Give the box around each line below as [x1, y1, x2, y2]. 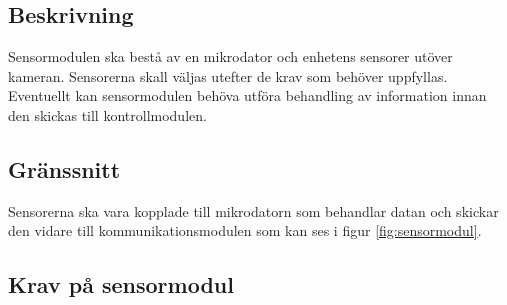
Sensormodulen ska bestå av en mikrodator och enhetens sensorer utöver [8, 46, 453, 67]
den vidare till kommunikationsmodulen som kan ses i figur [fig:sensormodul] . [8, 220, 482, 241]
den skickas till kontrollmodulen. [8, 104, 207, 125]
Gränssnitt [8, 153, 121, 184]
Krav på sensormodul [8, 269, 234, 300]
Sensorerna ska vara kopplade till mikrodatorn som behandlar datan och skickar [8, 200, 499, 221]
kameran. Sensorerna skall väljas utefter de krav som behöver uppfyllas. [8, 65, 448, 86]
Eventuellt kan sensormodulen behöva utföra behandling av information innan [8, 85, 487, 106]
